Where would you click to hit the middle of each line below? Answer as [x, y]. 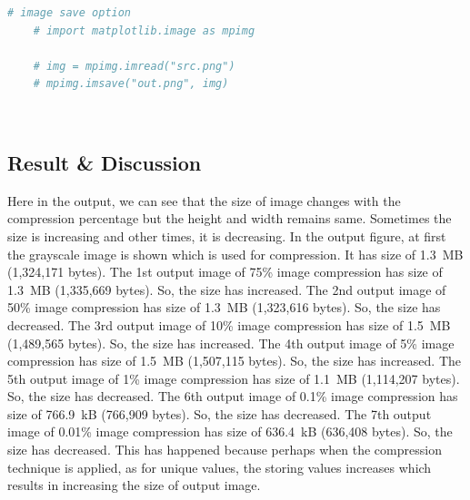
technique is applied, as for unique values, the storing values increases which [220, 467]
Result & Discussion [105, 162]
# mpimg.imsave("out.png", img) [131, 84]
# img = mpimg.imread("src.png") [134, 66]
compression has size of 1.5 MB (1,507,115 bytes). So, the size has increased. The [234, 361]
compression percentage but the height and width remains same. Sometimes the [230, 218]
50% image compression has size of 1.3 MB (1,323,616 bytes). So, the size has [224, 307]
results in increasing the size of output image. [134, 485]
